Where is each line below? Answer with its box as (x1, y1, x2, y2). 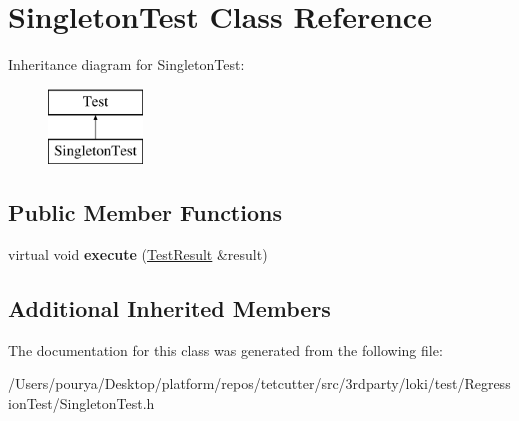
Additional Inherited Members (8, 293, 331, 324)
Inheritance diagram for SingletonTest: (8, 54, 245, 75)
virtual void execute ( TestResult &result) (8, 244, 268, 265)
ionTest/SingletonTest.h (8, 393, 155, 414)
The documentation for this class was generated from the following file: (8, 339, 443, 360)
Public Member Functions (8, 197, 282, 228)
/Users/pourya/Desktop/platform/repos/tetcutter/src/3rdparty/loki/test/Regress (8, 373, 511, 394)
